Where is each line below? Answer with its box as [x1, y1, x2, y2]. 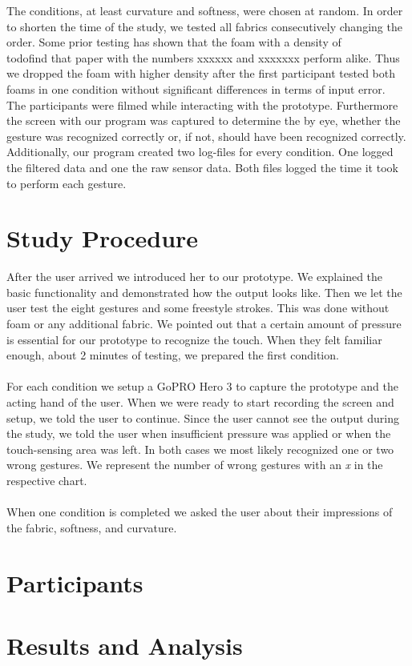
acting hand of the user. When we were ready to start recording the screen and [6, 394, 394, 410]
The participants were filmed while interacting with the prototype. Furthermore [6, 96, 398, 113]
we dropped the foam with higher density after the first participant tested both [6, 65, 396, 82]
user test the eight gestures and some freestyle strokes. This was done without [6, 299, 390, 316]
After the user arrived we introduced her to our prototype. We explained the [6, 268, 383, 285]
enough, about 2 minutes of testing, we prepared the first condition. [6, 347, 339, 363]
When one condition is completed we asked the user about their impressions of [6, 504, 393, 520]
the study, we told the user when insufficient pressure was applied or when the [6, 425, 391, 442]
